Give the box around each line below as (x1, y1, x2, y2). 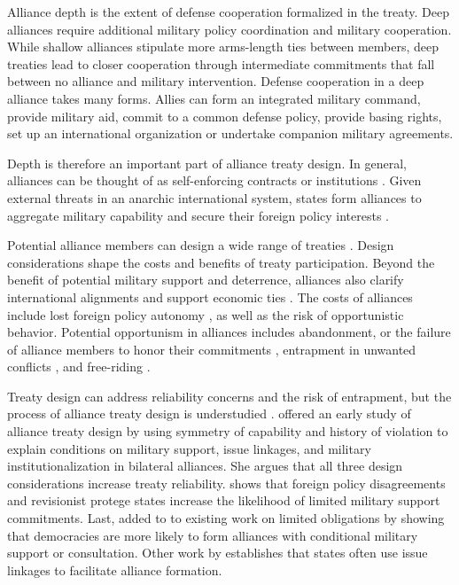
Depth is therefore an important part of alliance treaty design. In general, (7, 153, 407, 172)
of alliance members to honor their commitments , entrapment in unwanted (7, 339, 416, 358)
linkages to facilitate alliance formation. (7, 560, 222, 579)
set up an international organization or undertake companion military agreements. (7, 124, 454, 143)
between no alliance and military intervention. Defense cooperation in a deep (7, 72, 424, 90)
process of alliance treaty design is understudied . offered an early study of (7, 404, 411, 423)
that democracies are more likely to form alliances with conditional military (7, 526, 418, 544)
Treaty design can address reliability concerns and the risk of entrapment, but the (7, 386, 452, 405)
